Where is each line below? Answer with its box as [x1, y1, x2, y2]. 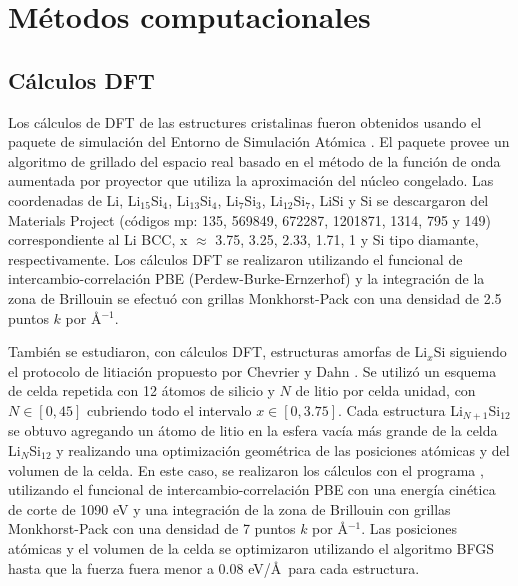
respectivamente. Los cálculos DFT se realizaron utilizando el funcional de [8, 248, 463, 269]
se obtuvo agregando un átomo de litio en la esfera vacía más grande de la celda [8, 420, 498, 441]
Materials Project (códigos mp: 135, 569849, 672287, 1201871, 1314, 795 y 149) [8, 209, 492, 230]
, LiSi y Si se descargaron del [310, 189, 489, 210]
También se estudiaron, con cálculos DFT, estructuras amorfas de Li [8, 341, 428, 362]
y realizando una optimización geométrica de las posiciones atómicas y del [56, 439, 510, 460]
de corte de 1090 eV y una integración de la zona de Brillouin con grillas [8, 498, 451, 519]
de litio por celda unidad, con [295, 380, 476, 401]
